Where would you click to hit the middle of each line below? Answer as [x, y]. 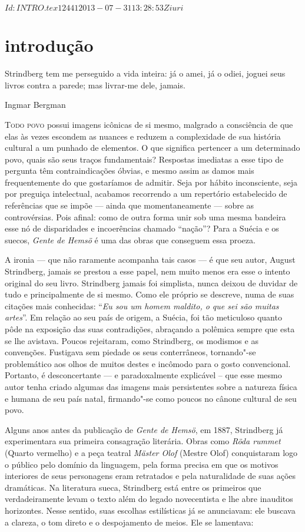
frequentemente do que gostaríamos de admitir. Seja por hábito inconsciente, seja [151, 182]
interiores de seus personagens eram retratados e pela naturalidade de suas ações [150, 476]
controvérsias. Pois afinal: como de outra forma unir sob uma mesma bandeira [145, 217]
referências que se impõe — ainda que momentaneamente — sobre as [130, 205]
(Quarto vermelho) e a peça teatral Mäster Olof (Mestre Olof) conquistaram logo [151, 452]
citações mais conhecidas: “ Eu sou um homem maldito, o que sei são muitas [142, 305]
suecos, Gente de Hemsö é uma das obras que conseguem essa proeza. [130, 239]
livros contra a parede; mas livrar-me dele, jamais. [95, 85]
